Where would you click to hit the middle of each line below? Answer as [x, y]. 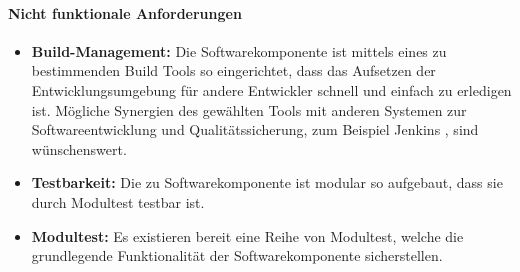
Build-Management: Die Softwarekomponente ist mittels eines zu [239, 50]
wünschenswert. [79, 148]
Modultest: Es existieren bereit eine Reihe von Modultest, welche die [247, 235]
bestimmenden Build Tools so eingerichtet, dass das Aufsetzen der [233, 70]
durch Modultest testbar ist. [118, 201]
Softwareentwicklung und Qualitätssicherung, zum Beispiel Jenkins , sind [255, 129]
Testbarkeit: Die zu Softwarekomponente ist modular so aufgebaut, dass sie [267, 182]
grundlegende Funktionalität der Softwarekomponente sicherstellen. [237, 255]
